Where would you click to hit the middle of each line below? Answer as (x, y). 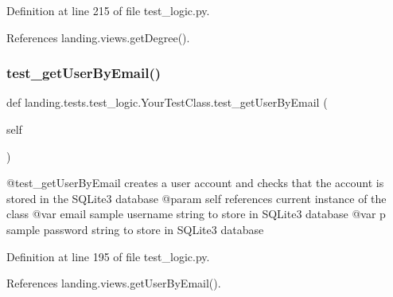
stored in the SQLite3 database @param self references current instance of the (196, 198)
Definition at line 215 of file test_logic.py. (108, 10)
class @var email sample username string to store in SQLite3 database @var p (196, 214)
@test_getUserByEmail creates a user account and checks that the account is (195, 183)
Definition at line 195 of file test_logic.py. (108, 256)
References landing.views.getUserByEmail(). (114, 283)
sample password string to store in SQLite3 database (135, 229)
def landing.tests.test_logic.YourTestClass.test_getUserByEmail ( (167, 102)
